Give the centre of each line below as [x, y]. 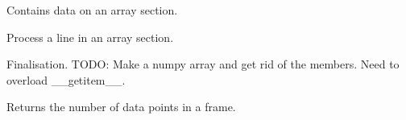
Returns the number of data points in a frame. [121, 107]
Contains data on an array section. [92, 10]
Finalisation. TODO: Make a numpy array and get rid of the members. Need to [203, 64]
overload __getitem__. [66, 79]
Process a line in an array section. [90, 37]
